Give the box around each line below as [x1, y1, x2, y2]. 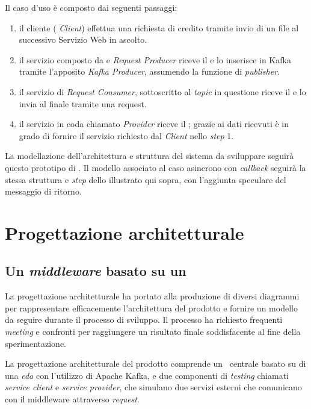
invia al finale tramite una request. [19, 97, 147, 110]
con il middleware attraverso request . [5, 393, 140, 405]
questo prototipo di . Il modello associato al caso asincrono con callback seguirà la [5, 161, 306, 173]
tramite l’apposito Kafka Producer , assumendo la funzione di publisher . [19, 65, 280, 78]
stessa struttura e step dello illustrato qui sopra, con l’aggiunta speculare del [5, 173, 286, 186]
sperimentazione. [5, 337, 67, 349]
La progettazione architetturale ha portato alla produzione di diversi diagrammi [5, 290, 300, 302]
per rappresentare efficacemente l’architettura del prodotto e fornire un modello [5, 301, 298, 314]
